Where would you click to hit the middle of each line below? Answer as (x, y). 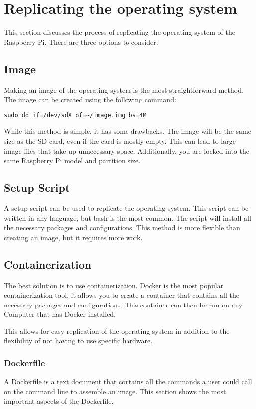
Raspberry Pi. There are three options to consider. (81, 42)
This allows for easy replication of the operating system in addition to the (117, 331)
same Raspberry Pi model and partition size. (72, 160)
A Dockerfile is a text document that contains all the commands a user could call (128, 381)
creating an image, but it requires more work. (73, 237)
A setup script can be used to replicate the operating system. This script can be (126, 208)
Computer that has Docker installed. (60, 314)
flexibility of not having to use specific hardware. (78, 341)
